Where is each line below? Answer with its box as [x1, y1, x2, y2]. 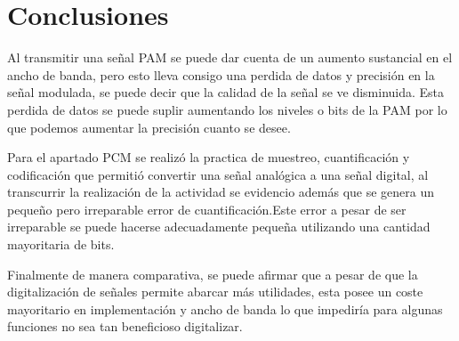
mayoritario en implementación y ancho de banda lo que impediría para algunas [7, 299, 443, 318]
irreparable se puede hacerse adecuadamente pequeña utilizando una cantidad [7, 217, 431, 236]
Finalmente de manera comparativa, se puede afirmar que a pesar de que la [7, 264, 418, 283]
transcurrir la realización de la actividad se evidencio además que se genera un [7, 183, 435, 201]
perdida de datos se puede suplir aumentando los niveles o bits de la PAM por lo [7, 100, 447, 118]
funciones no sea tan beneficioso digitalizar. [7, 317, 243, 336]
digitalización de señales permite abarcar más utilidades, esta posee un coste [7, 282, 423, 301]
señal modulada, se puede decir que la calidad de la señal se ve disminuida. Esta [7, 83, 445, 101]
